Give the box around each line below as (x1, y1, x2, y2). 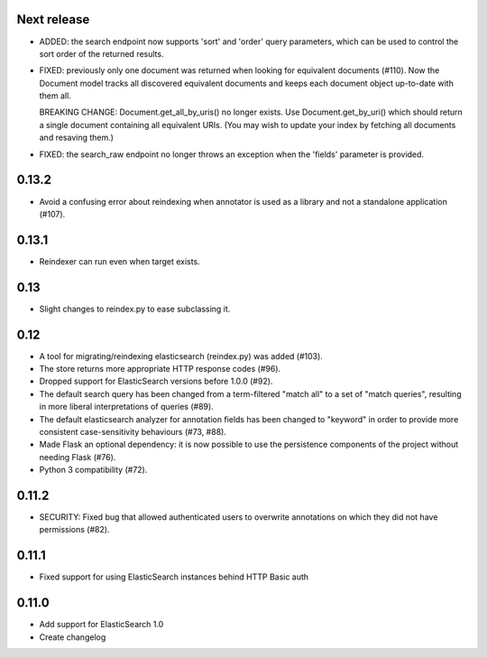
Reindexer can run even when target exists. (39, 255, 200, 266)
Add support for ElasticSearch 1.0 (39, 619, 164, 630)
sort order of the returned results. (39, 48, 164, 59)
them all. (39, 90, 71, 101)
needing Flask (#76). (39, 451, 116, 462)
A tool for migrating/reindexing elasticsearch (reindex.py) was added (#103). (39, 350, 324, 361)
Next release (16, 12, 90, 27)
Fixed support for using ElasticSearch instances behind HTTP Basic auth (39, 571, 309, 582)
